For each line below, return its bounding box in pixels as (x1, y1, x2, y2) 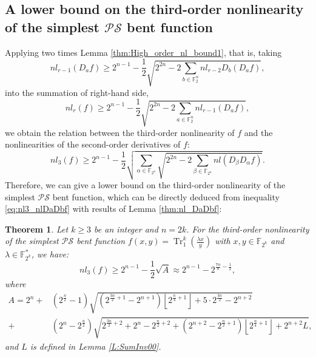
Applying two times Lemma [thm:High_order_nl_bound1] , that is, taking (5, 46, 282, 58)
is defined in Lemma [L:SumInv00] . (30, 339, 161, 352)
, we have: (31, 248, 69, 260)
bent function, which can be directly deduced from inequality (52, 190, 280, 203)
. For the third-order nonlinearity (186, 222, 309, 235)
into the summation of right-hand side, (5, 86, 149, 98)
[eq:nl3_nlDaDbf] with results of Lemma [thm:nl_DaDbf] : (5, 202, 222, 215)
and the (244, 126, 273, 138)
